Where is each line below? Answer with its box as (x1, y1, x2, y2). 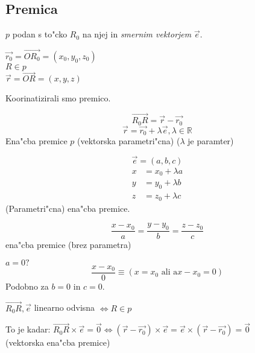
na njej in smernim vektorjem (82, 28, 192, 40)
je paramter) (187, 135, 234, 147)
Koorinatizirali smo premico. (5, 92, 111, 104)
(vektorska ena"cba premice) (5, 336, 110, 349)
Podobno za (5, 279, 49, 292)
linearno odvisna (34, 301, 95, 314)
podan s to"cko (12, 28, 68, 40)
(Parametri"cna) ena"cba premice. (5, 202, 130, 214)
